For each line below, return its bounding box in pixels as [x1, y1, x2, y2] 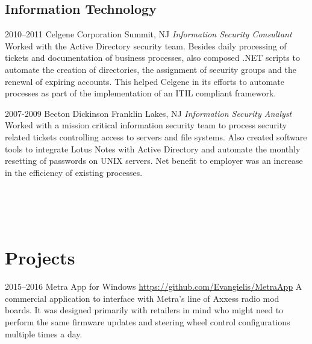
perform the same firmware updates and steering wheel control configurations [5, 316, 290, 328]
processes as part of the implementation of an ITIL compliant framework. [5, 87, 276, 99]
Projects [5, 245, 75, 270]
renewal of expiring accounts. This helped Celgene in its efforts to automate [5, 75, 284, 87]
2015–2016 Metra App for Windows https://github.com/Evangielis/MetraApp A [5, 280, 302, 293]
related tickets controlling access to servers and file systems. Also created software [5, 130, 307, 143]
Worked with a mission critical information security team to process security [5, 119, 287, 131]
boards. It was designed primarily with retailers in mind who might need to [5, 304, 284, 316]
